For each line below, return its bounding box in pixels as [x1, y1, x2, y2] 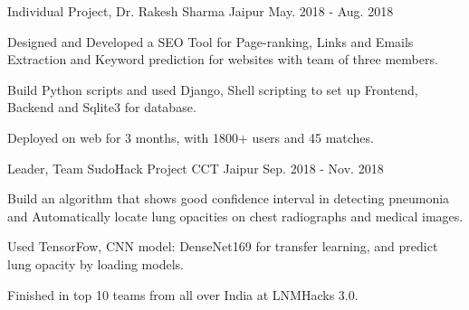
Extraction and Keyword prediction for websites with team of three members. [7, 50, 438, 69]
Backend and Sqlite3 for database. [7, 98, 196, 117]
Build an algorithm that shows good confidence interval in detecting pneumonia [7, 189, 450, 208]
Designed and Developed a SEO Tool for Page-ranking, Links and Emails [7, 32, 414, 51]
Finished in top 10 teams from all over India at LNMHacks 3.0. [7, 285, 359, 304]
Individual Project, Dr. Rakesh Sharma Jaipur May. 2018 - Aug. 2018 [7, 2, 394, 20]
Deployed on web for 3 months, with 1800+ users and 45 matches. [7, 127, 374, 146]
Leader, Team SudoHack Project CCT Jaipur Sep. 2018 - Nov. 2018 [7, 158, 384, 177]
